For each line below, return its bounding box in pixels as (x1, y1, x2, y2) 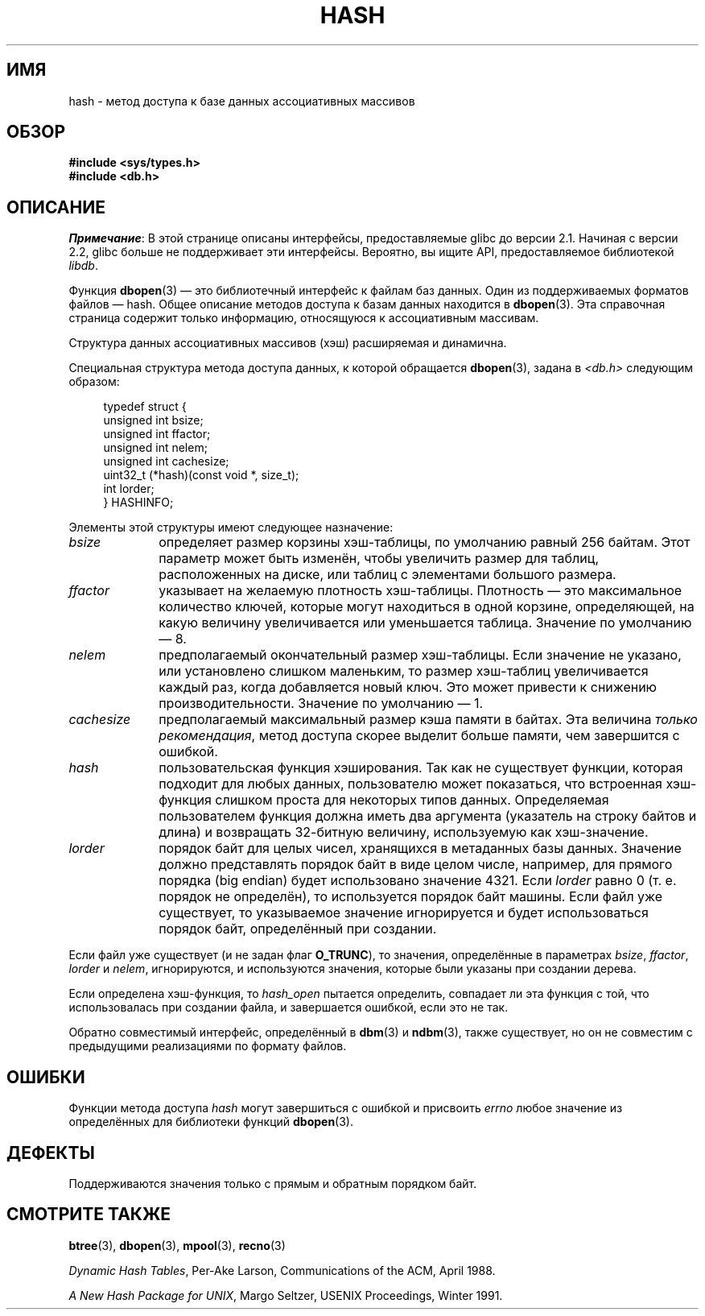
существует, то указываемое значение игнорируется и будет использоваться (159, 904, 649, 921)
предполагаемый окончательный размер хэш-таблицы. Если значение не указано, (159, 647, 682, 664)
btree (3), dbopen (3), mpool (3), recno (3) (68, 1238, 286, 1252)
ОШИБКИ (6, 1066, 85, 1087)
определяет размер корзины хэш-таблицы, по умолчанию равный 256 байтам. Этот (159, 534, 691, 551)
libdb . (68, 259, 98, 273)
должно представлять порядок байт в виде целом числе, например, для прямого (159, 856, 673, 873)
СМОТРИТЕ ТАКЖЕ (6, 1204, 171, 1225)
